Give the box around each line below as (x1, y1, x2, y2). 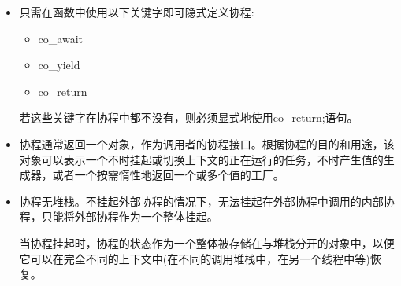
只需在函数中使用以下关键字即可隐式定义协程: (19, 4, 254, 20)
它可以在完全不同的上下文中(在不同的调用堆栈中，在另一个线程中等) (19, 250, 370, 266)
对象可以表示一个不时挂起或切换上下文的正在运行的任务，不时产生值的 (19, 151, 384, 167)
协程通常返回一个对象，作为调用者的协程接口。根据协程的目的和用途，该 (19, 135, 395, 152)
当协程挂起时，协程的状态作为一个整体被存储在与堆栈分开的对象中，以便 (19, 234, 395, 251)
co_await (38, 30, 83, 46)
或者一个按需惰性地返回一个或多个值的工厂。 (52, 167, 284, 183)
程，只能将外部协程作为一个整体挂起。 (19, 208, 218, 225)
